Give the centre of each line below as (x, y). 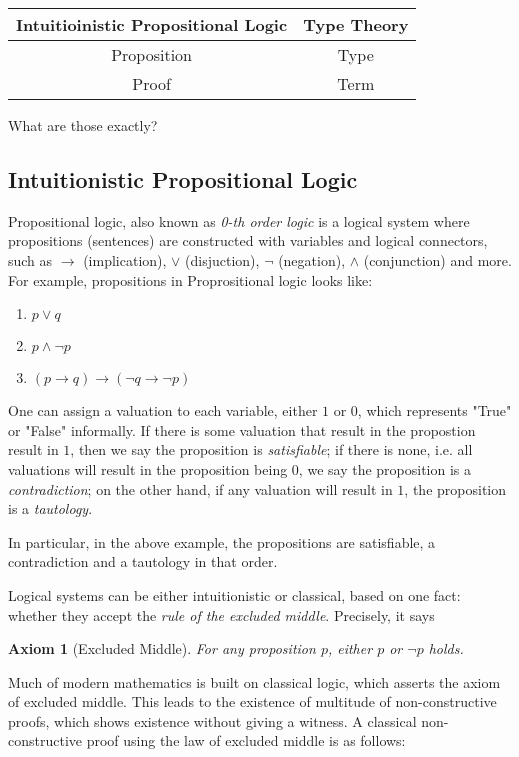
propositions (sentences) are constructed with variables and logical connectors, (248, 240)
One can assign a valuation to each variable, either (163, 410)
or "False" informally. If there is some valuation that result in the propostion (242, 429)
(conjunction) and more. (437, 259)
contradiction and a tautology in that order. (143, 561)
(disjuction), (222, 259)
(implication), (125, 259)
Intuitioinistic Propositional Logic (152, 24)
